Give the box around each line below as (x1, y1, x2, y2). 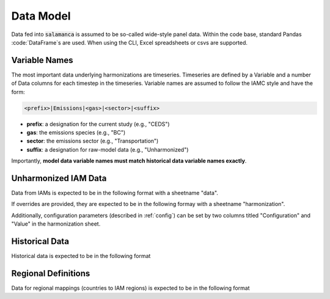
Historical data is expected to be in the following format (11, 253, 151, 260)
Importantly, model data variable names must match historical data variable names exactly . (11, 157, 247, 164)
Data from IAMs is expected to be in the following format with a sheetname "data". (11, 190, 218, 197)
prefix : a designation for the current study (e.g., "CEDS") (26, 120, 170, 128)
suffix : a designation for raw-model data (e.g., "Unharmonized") (26, 146, 189, 153)
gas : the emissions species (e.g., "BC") (26, 128, 126, 136)
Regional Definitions (11, 268, 90, 278)
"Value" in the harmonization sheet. (11, 220, 101, 227)
